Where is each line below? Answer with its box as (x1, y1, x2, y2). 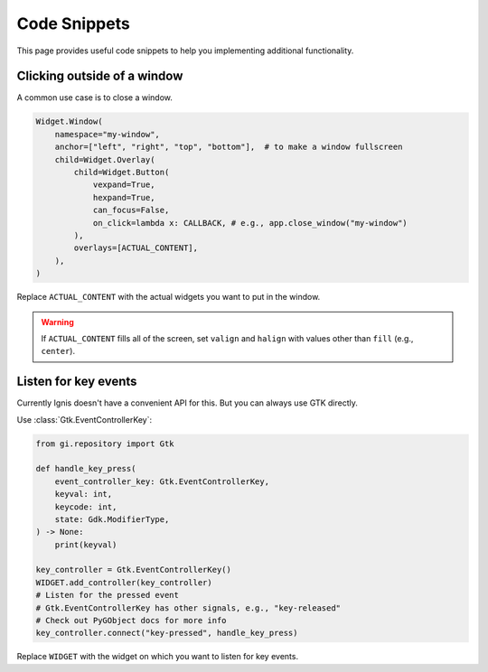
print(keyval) (54, 539, 117, 550)
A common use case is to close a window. (16, 92, 174, 103)
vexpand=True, (92, 180, 155, 190)
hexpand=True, (92, 192, 155, 202)
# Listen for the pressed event (35, 590, 180, 601)
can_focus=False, (92, 205, 170, 216)
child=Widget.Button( (73, 167, 170, 177)
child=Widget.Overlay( (54, 154, 155, 164)
